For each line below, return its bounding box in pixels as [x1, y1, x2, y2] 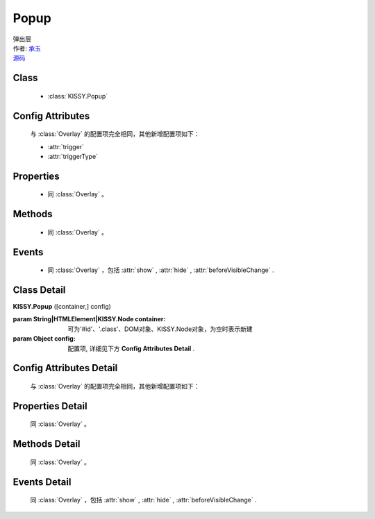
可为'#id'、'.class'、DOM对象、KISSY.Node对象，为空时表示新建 [67, 325, 253, 333]
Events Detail [12, 476, 72, 488]
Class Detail [12, 284, 66, 296]
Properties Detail [12, 400, 87, 412]
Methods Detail [12, 438, 81, 450]
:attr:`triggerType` [47, 152, 99, 160]
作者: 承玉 [12, 44, 41, 52]
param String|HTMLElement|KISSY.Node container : [12, 315, 166, 323]
